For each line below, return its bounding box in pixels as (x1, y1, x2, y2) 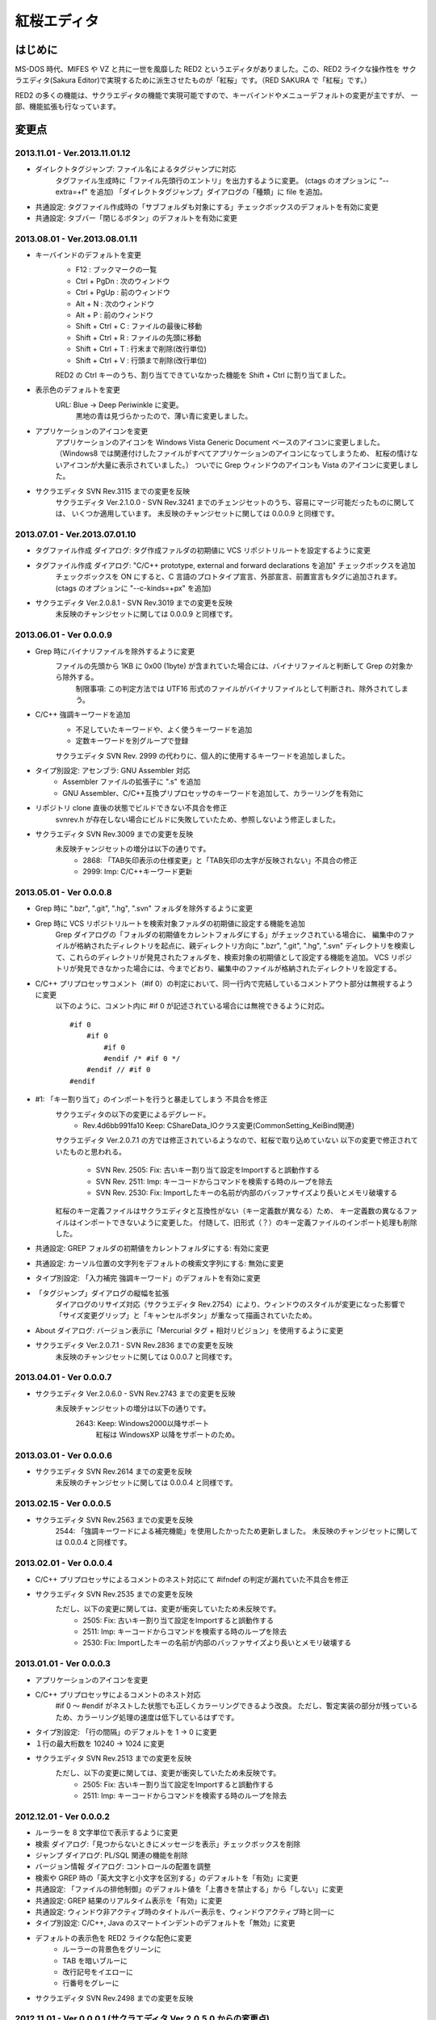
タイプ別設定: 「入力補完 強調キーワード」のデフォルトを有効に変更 (35, 1273, 261, 1283)
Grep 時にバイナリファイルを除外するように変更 (35, 646, 195, 656)
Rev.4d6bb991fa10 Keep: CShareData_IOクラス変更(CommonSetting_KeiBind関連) (82, 1120, 355, 1130)
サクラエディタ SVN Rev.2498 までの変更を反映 (35, 1993, 194, 2003)
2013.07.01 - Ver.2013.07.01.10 (15, 529, 136, 541)
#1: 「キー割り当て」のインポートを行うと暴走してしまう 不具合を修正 (35, 1095, 268, 1105)
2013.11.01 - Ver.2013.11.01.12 (15, 148, 131, 159)
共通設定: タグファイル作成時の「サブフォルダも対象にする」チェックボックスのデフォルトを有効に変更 (35, 202, 379, 212)
